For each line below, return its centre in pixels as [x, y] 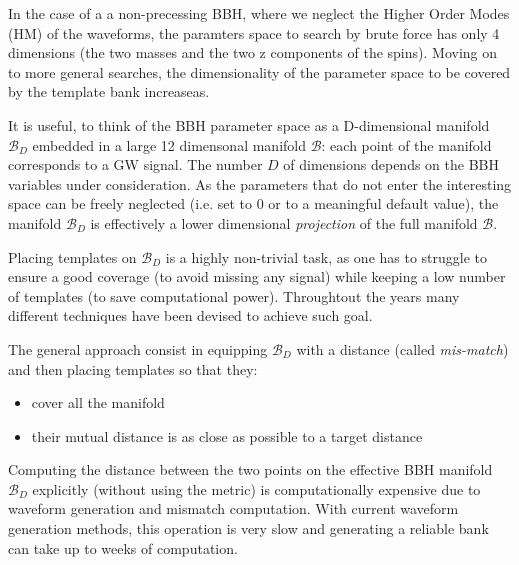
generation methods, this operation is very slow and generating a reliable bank [248, 528]
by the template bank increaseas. [109, 91]
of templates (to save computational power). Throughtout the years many [234, 295]
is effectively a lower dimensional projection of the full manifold [284, 222]
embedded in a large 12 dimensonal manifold [169, 144]
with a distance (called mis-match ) [402, 348]
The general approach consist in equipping [138, 348]
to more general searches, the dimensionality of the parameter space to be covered [259, 71]
